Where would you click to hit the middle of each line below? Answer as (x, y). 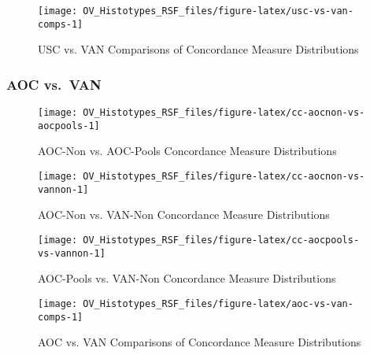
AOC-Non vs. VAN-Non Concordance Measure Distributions (184, 214)
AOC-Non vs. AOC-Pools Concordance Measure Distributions (187, 151)
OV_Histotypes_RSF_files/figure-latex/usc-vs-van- (218, 11)
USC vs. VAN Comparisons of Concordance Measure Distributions (198, 49)
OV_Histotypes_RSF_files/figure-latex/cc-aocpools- (221, 240)
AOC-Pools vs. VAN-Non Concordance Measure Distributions (187, 278)
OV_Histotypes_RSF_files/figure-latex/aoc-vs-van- (218, 303)
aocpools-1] (69, 126)
